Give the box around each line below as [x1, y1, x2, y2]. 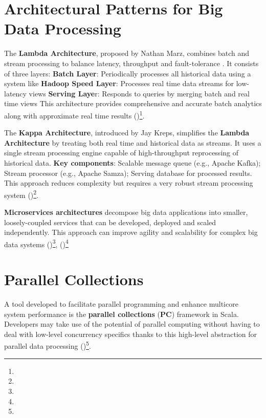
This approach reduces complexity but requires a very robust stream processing [4, 177, 253, 188]
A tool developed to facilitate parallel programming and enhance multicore [4, 298, 238, 309]
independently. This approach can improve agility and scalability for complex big [4, 227, 258, 237]
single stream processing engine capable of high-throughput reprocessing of [4, 147, 239, 158]
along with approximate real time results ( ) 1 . [4, 108, 145, 121]
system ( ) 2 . [4, 188, 39, 200]
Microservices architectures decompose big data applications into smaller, [4, 206, 248, 217]
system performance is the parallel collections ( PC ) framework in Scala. [4, 308, 239, 319]
